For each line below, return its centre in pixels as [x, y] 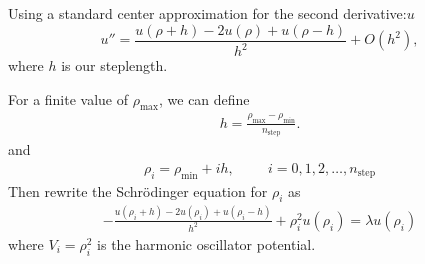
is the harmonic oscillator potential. [206, 243]
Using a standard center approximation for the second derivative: [207, 13]
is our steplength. [114, 65]
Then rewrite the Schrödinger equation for [138, 190]
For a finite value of [68, 98]
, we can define [204, 98]
